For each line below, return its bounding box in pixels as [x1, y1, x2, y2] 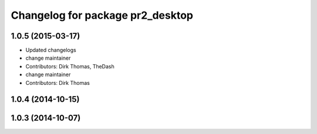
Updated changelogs [25, 47, 76, 54]
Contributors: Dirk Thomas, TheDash [25, 63, 114, 70]
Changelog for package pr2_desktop [11, 9, 194, 22]
